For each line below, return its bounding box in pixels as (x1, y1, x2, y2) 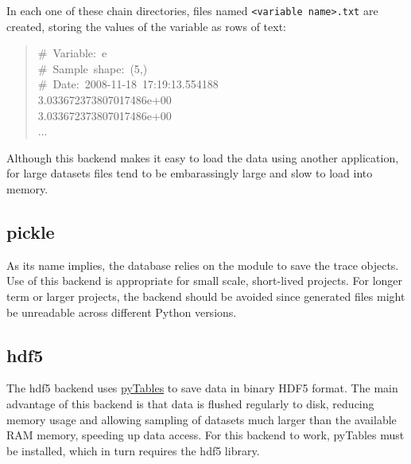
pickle (6, 219, 55, 244)
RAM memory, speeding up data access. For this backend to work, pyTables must (6, 427, 405, 443)
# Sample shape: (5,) (37, 60, 148, 76)
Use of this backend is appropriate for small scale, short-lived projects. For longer (6, 272, 403, 289)
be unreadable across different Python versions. (6, 303, 237, 320)
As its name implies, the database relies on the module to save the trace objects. (6, 256, 399, 273)
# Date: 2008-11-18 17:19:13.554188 (37, 76, 219, 92)
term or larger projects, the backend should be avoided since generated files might (6, 287, 405, 304)
